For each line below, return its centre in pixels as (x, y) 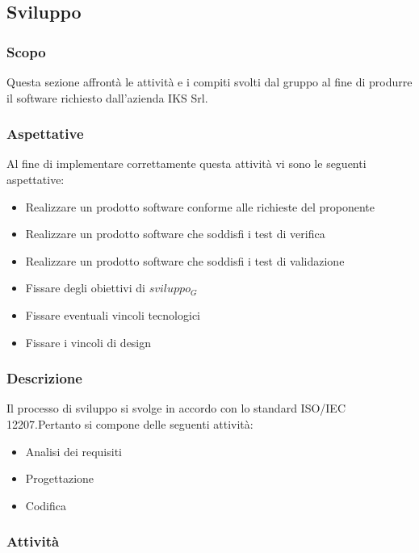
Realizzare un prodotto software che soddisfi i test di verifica (175, 234)
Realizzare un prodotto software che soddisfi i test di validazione (185, 260)
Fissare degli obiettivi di (85, 288)
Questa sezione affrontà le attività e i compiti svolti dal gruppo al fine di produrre (209, 82)
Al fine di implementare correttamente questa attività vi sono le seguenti (186, 163)
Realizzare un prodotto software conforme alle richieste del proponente (200, 206)
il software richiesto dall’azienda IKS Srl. (107, 97)
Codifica (46, 505)
